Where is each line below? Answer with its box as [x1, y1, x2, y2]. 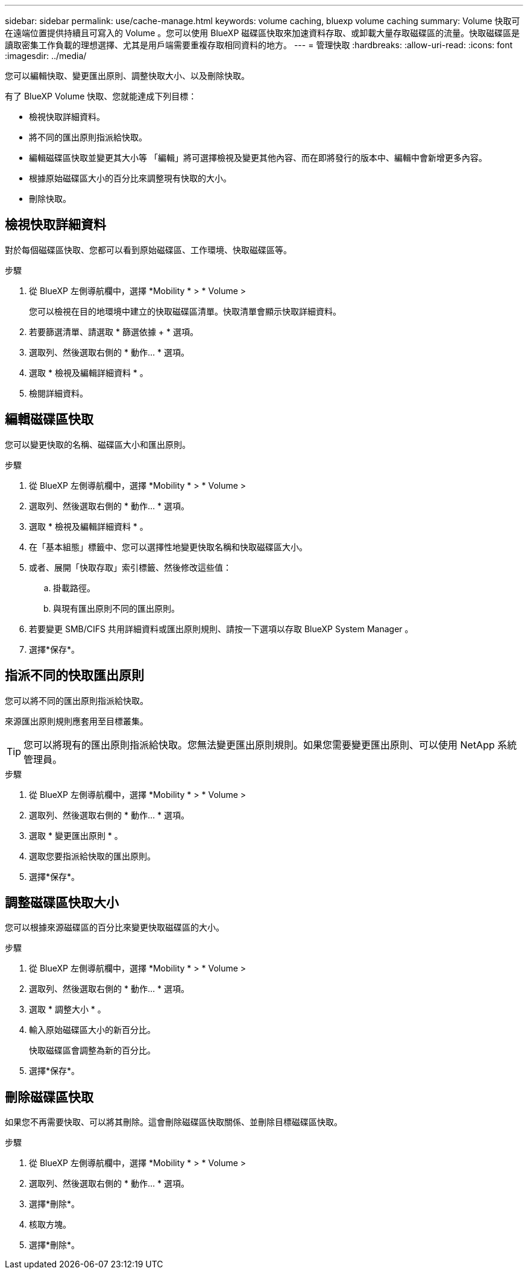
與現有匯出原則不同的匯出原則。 [53, 603, 180, 613]
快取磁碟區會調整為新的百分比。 [29, 1045, 156, 1056]
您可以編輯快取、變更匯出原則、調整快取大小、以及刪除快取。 [5, 71, 250, 81]
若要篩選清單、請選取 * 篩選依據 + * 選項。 [29, 326, 198, 337]
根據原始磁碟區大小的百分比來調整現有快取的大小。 [29, 173, 231, 183]
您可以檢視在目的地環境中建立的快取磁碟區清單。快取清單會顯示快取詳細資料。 [29, 306, 341, 316]
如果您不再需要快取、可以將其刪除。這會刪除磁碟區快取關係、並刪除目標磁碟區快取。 [5, 1117, 342, 1128]
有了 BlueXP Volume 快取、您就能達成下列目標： [5, 91, 197, 101]
